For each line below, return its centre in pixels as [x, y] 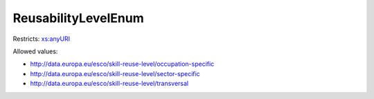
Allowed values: [35, 51]
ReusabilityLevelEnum [79, 18]
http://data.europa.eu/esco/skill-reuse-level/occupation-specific [122, 64]
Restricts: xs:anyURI [42, 39]
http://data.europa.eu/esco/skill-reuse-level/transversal [109, 84]
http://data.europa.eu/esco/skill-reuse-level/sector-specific [115, 73]
